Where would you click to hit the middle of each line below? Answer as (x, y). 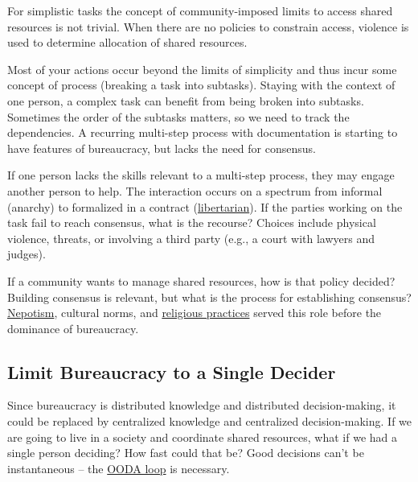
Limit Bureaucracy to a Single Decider (172, 371)
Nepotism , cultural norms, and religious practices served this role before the (195, 313)
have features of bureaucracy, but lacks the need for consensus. (162, 148)
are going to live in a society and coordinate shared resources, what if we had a (203, 437)
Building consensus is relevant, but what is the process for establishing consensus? (209, 297)
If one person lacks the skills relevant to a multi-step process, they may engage (201, 175)
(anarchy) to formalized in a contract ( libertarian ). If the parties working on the (205, 206)
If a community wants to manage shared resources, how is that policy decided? (201, 280)
